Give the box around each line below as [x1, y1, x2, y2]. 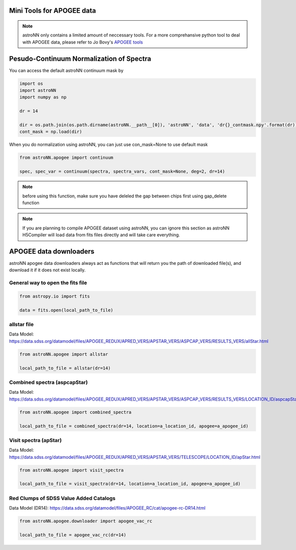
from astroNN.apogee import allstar [19, 351, 109, 357]
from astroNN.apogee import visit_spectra [19, 467, 124, 473]
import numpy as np [19, 94, 67, 100]
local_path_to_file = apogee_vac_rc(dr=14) [19, 532, 127, 538]
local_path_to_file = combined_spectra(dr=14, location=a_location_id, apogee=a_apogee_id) [19, 423, 249, 429]
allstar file [9, 321, 34, 328]
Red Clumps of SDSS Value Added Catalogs [9, 495, 116, 502]
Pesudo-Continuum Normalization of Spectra [9, 54, 151, 63]
